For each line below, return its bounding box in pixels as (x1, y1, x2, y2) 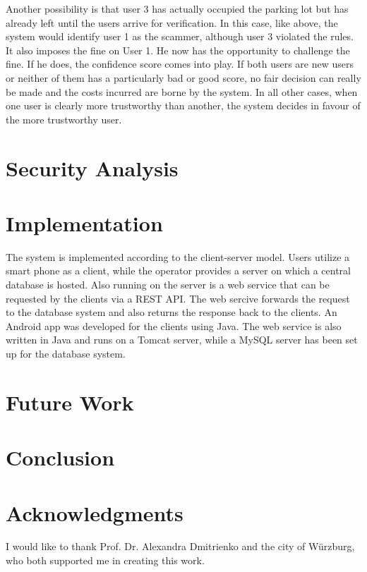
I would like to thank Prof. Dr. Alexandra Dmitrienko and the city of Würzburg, (6, 539, 355, 554)
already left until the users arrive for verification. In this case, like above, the (6, 15, 338, 30)
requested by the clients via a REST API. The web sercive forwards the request (6, 291, 350, 305)
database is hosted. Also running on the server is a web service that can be (6, 277, 330, 292)
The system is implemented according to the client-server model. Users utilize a (6, 249, 350, 264)
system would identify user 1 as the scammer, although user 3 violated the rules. (6, 29, 354, 44)
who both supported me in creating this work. (6, 553, 205, 568)
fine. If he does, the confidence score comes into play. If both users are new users (6, 56, 354, 71)
